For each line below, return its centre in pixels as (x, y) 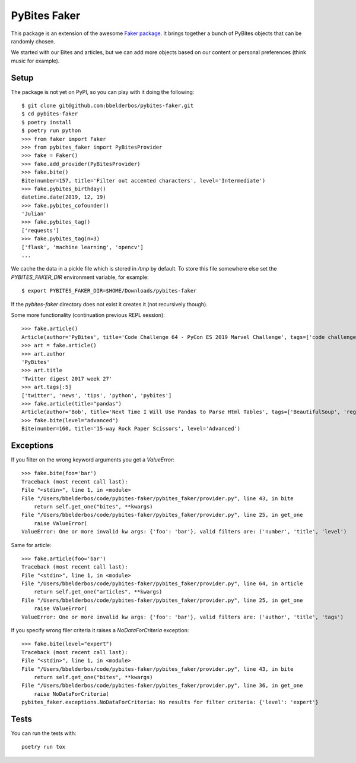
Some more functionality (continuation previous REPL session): (88, 315)
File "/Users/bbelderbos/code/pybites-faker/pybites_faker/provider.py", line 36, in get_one (162, 686)
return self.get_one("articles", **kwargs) (98, 592)
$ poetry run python (51, 131)
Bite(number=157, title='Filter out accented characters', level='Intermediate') (144, 180)
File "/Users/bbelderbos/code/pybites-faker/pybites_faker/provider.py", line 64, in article (162, 584)
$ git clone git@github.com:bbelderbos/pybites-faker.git (108, 106)
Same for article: (31, 545)
